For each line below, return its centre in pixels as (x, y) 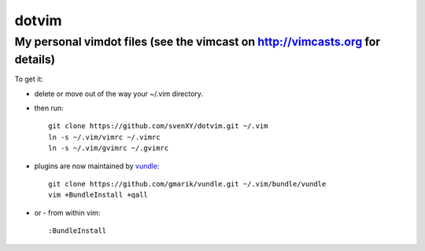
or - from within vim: (67, 212)
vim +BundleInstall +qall (98, 195)
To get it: (29, 79)
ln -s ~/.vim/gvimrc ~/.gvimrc (109, 148)
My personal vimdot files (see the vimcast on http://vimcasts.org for (198, 42)
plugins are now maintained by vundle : (97, 166)
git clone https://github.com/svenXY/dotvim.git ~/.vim (158, 126)
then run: (49, 108)
